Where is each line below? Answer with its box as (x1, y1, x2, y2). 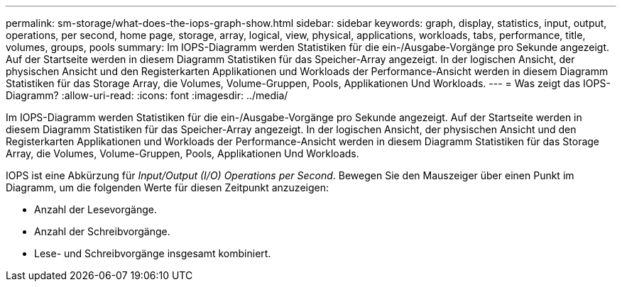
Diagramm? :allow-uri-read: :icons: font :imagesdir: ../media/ (6, 89, 288, 101)
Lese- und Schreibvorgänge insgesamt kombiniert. (34, 247, 271, 259)
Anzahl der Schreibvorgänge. (34, 225, 170, 237)
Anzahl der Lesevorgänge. (34, 203, 157, 215)
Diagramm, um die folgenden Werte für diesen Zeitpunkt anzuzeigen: (6, 181, 329, 193)
